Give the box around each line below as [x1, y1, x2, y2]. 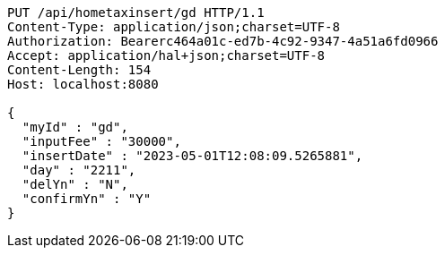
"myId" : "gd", [22, 120, 128, 134]
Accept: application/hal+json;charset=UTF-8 [7, 48, 326, 63]
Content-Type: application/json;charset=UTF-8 [7, 20, 340, 34]
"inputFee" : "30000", [22, 134, 181, 149]
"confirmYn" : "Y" [22, 191, 152, 206]
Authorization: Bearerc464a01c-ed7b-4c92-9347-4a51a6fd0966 [7, 34, 439, 48]
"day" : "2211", [22, 163, 136, 177]
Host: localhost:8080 [7, 77, 159, 91]
